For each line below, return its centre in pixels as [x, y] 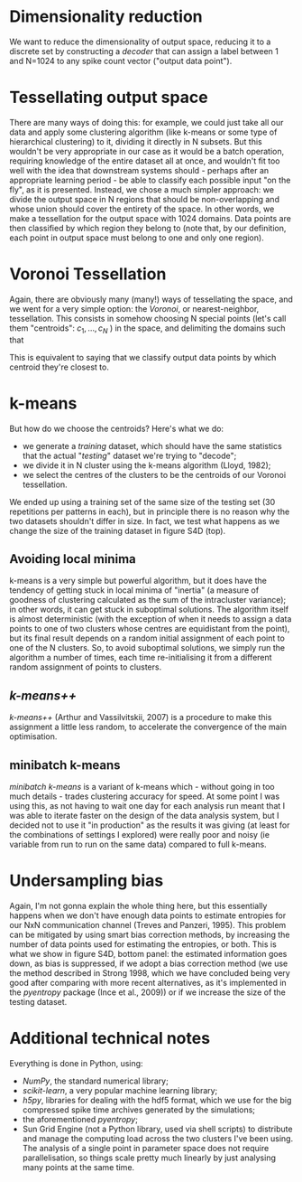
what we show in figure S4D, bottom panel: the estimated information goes [148, 953]
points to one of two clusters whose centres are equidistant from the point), [150, 629]
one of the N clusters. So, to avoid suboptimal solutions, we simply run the [147, 648]
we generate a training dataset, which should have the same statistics [152, 446]
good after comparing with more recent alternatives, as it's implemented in [148, 982]
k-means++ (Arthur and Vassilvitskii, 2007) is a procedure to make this [141, 718]
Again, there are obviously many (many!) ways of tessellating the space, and [151, 299]
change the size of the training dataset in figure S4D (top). [118, 530]
